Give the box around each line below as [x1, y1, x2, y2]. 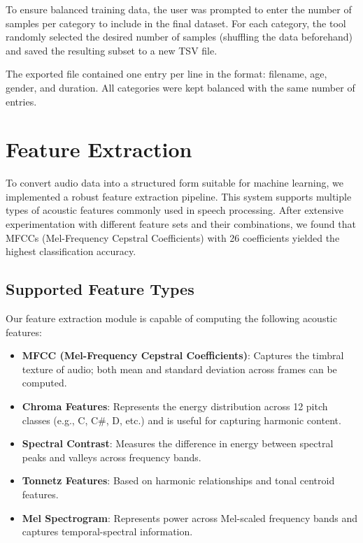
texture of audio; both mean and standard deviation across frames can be [22, 361, 337, 376]
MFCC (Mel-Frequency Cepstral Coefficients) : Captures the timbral [22, 348, 344, 363]
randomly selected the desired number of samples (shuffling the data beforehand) [6, 29, 353, 44]
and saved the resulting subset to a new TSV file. [6, 43, 218, 57]
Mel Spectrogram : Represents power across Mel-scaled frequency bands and [22, 510, 358, 525]
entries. [6, 94, 37, 108]
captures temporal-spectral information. [22, 524, 193, 539]
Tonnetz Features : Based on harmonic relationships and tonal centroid [22, 473, 335, 488]
